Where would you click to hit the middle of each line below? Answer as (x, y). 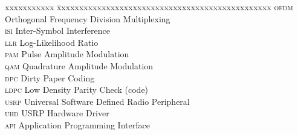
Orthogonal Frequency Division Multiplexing (88, 18)
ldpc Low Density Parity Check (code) (77, 89)
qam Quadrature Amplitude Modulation (79, 65)
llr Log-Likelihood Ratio (52, 42)
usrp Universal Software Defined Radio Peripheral (97, 101)
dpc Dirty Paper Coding (50, 77)
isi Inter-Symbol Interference (57, 30)
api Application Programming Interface (77, 124)
